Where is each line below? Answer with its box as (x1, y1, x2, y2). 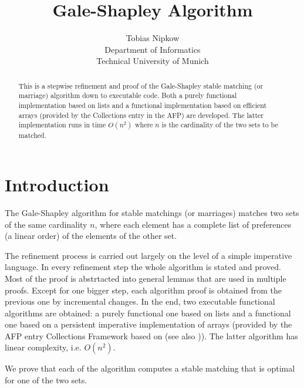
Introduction (5, 173, 109, 197)
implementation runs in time (18, 120, 106, 130)
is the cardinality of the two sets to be (161, 120, 278, 130)
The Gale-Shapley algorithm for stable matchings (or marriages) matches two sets (5, 206, 299, 218)
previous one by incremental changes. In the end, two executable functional (5, 295, 275, 308)
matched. (18, 130, 47, 140)
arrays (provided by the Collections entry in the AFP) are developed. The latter (18, 110, 264, 120)
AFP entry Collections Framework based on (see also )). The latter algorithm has (5, 329, 298, 342)
